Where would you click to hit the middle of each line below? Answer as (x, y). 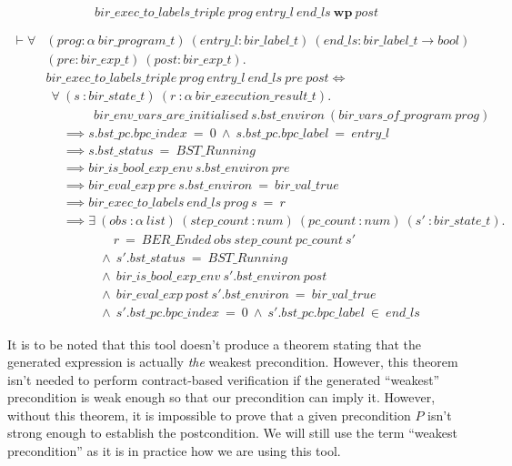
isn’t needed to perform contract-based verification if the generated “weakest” (224, 379)
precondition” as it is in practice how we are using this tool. (174, 451)
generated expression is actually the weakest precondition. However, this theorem (233, 362)
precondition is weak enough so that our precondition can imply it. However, (221, 397)
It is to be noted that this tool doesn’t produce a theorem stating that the (214, 344)
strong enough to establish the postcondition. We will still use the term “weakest (232, 433)
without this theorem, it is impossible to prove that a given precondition (209, 415)
